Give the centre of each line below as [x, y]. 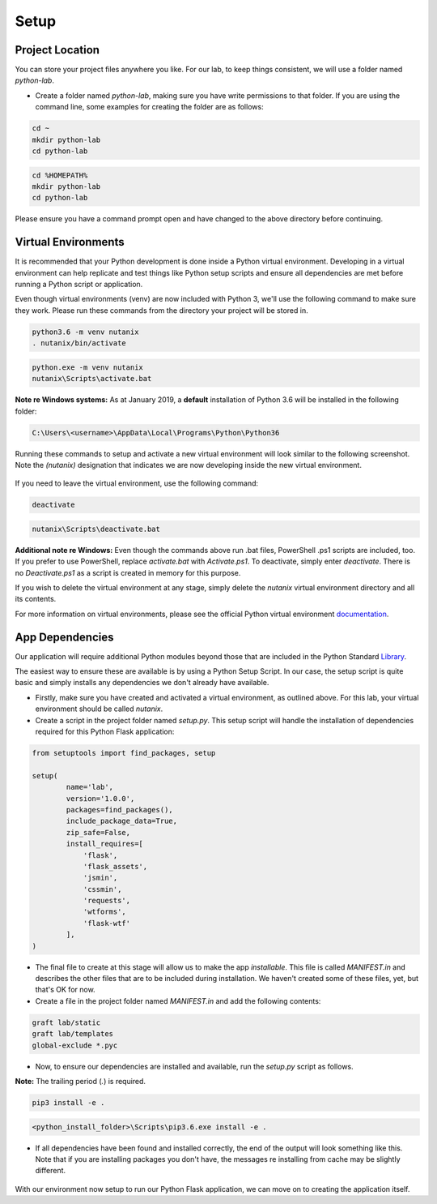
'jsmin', [100, 878]
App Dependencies [64, 637]
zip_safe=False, [98, 832]
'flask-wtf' [107, 923]
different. [51, 1171]
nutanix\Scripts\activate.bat [92, 379]
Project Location [57, 50]
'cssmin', [102, 889]
